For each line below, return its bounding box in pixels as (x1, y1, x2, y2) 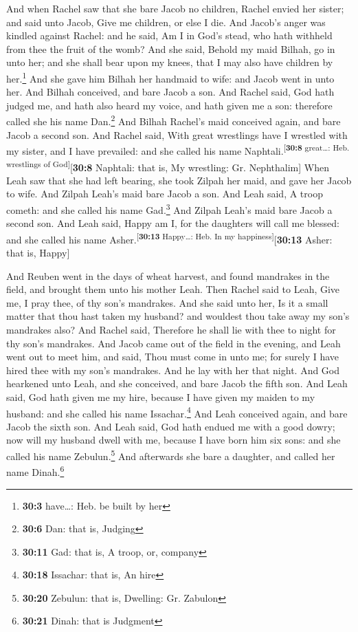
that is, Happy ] (6, 246, 70, 260)
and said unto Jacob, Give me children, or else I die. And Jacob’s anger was (6, 14, 326, 29)
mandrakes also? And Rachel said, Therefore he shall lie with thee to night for (6, 323, 336, 336)
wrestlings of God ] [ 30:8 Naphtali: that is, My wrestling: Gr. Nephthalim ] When (6, 157, 329, 174)
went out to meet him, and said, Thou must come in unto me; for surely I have (6, 349, 339, 364)
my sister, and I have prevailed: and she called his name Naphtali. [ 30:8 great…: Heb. (6, 142, 350, 157)
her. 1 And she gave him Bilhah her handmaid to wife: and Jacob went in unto (6, 69, 335, 85)
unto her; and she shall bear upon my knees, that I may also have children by (6, 55, 333, 69)
